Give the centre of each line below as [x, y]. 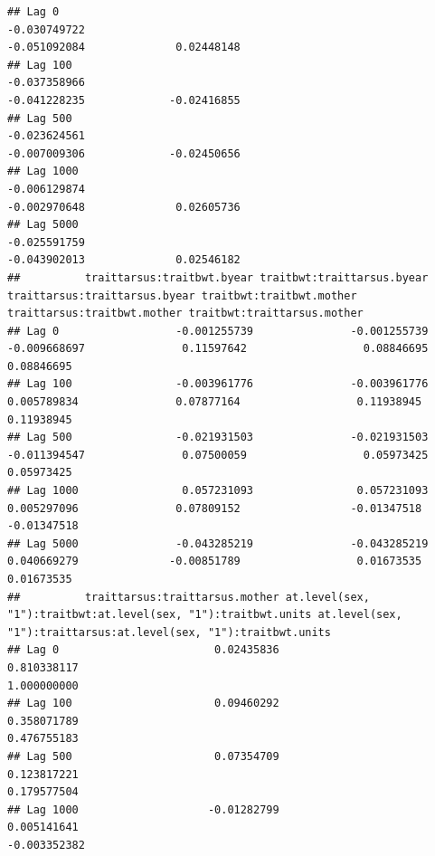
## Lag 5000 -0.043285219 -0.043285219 [218, 543]
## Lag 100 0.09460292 [143, 704]
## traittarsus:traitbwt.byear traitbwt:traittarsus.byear [218, 277]
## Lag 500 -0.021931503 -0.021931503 [218, 438]
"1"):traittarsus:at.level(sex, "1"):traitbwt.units [169, 632]
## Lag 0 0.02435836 [143, 650]
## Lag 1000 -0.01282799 [143, 809]
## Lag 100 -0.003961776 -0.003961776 [218, 384]
